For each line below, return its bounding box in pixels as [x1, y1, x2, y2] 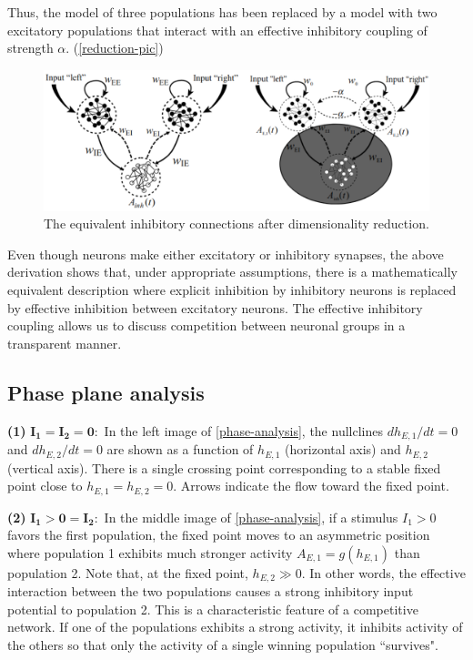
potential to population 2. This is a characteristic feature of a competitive [7, 599, 418, 618]
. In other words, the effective [301, 563, 466, 582]
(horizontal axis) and [285, 440, 401, 459]
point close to [7, 476, 83, 495]
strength [7, 38, 54, 57]
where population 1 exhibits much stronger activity [7, 543, 293, 562]
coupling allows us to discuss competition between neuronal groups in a [7, 316, 406, 335]
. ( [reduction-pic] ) [65, 38, 164, 57]
